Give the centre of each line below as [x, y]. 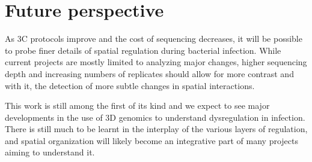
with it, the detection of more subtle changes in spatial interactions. [130, 85]
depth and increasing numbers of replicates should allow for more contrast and [149, 73]
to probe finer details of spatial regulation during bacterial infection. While [143, 50]
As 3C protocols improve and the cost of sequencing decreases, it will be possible [154, 39]
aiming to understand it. [50, 152]
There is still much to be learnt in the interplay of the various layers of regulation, [156, 129]
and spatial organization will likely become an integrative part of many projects [151, 140]
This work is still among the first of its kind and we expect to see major [137, 106]
